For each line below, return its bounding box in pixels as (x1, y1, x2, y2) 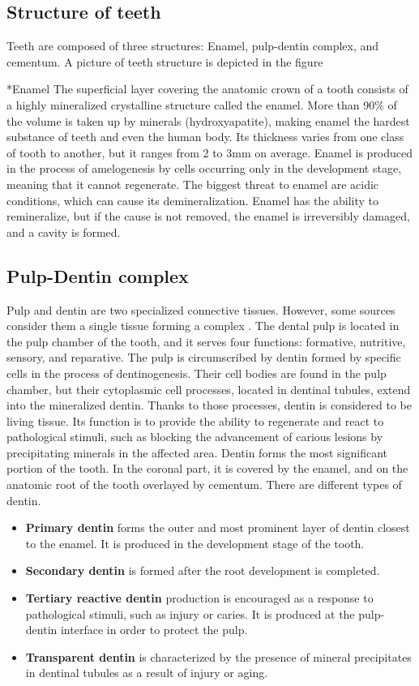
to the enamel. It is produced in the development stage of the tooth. (25, 534, 365, 551)
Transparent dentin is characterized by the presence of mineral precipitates (25, 648, 412, 665)
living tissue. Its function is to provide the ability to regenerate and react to (6, 412, 384, 429)
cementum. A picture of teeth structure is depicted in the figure (6, 53, 323, 70)
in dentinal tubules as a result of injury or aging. (25, 664, 268, 681)
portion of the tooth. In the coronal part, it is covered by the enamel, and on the (6, 460, 408, 477)
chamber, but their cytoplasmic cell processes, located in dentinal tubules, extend (6, 380, 411, 397)
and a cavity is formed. (6, 223, 121, 240)
